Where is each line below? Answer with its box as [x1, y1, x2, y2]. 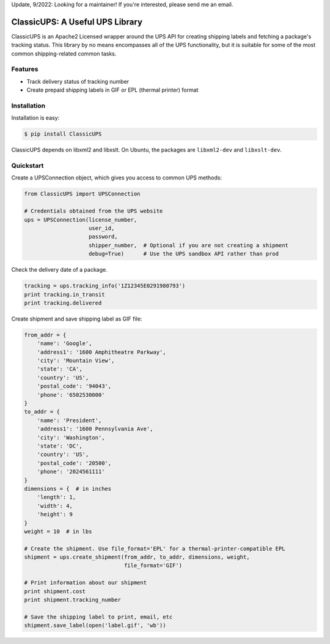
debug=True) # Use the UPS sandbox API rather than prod [89, 250, 279, 258]
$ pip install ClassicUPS [24, 131, 102, 137]
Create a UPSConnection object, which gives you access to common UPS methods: [11, 174, 222, 181]
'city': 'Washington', [37, 434, 105, 441]
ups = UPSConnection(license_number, [24, 216, 137, 223]
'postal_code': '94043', [37, 383, 112, 390]
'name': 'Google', [37, 340, 92, 347]
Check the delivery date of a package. [11, 266, 108, 273]
